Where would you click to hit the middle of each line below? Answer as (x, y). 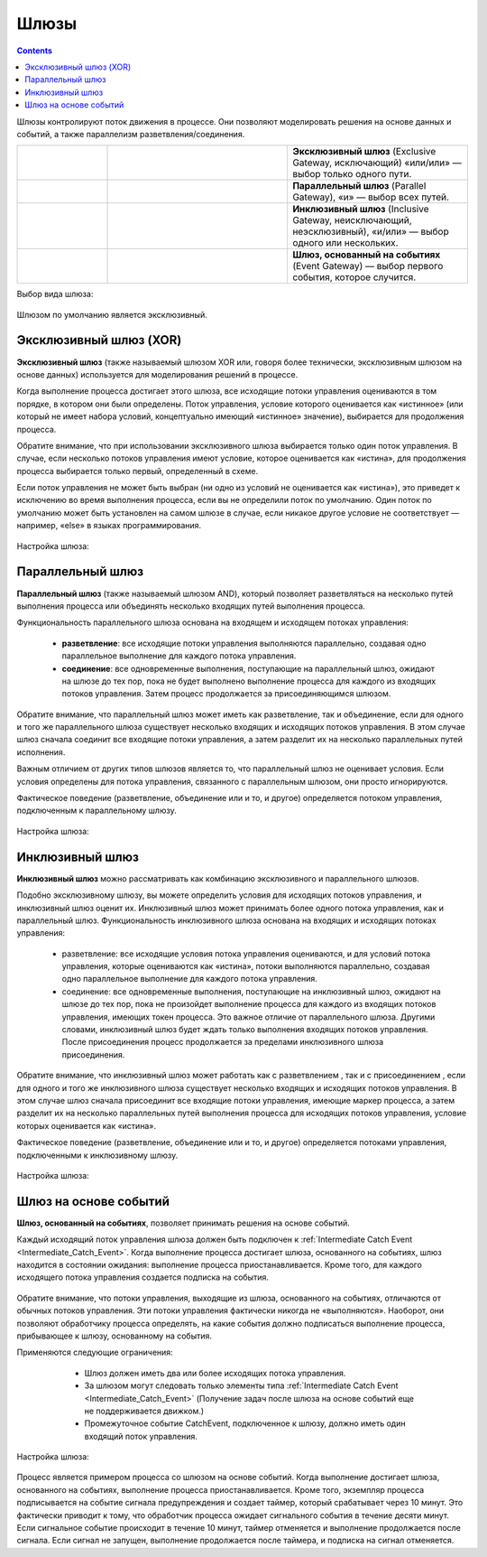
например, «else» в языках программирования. (109, 526)
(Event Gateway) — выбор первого (368, 266)
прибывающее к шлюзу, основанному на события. (114, 1336)
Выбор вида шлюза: (55, 294)
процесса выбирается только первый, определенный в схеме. (138, 471)
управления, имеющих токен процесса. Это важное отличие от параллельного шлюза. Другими (248, 1017)
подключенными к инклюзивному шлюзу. (97, 1155)
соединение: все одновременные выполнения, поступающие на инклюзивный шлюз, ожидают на (251, 991)
